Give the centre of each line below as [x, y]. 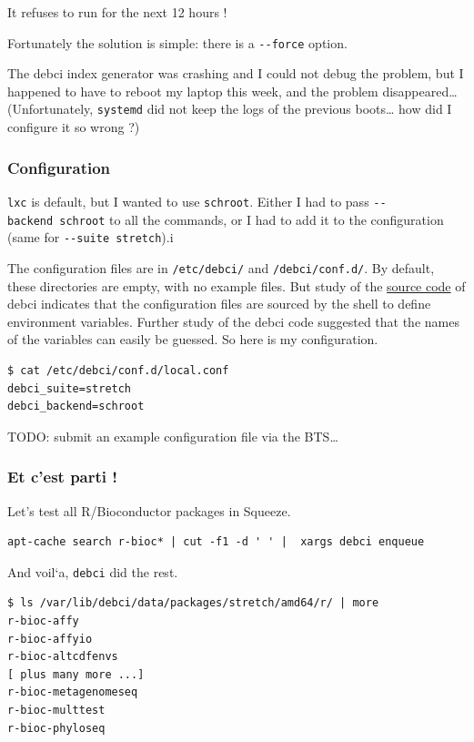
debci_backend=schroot [76, 407]
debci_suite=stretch [70, 388]
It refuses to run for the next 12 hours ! [117, 12]
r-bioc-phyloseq [56, 728]
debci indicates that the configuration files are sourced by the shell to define [219, 304]
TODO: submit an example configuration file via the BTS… [173, 436]
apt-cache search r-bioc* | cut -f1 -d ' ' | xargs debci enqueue [216, 542]
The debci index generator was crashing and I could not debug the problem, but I [236, 73]
